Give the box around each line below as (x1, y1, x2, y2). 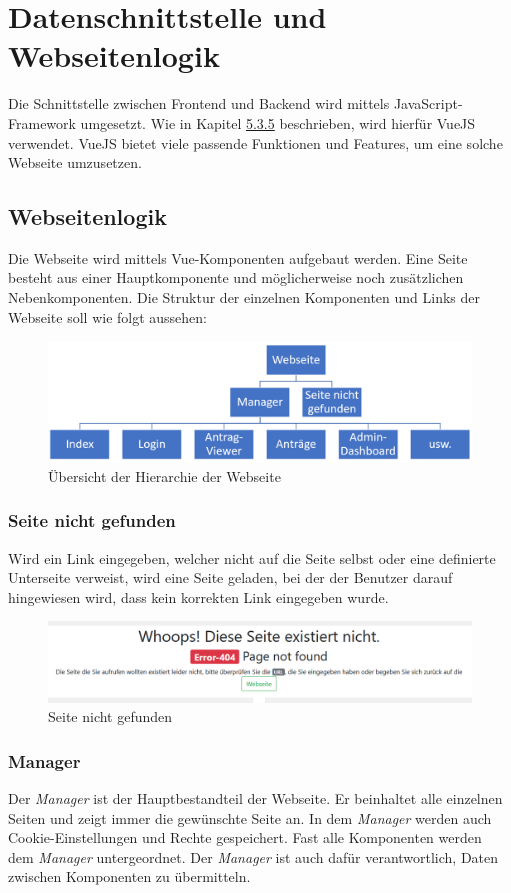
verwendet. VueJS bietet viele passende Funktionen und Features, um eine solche (8, 132, 503, 153)
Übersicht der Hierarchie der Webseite (48, 465, 281, 486)
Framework (8, 112, 76, 133)
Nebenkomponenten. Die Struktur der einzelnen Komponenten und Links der (8, 287, 481, 308)
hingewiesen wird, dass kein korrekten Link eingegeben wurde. (8, 586, 389, 607)
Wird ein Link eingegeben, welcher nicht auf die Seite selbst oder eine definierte (8, 547, 496, 568)
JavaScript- (393, 93, 463, 114)
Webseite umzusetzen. (8, 152, 142, 173)
